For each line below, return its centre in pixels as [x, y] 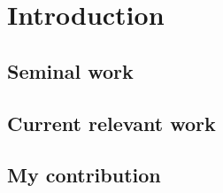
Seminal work [70, 70]
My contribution [84, 175]
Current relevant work [111, 123]
